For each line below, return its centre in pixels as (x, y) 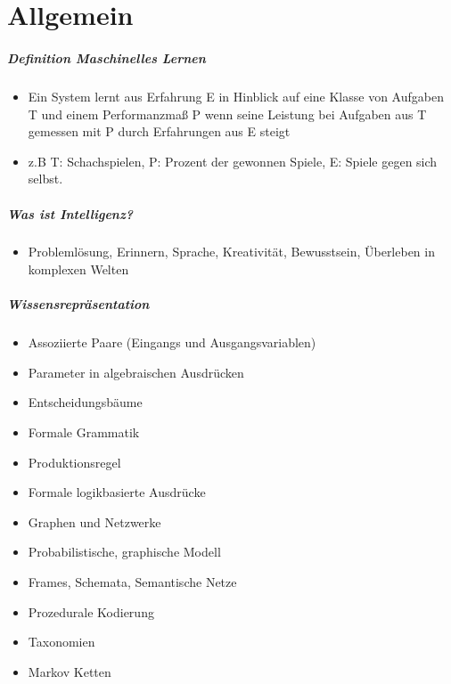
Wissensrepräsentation (78, 304)
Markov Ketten (70, 671)
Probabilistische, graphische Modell (124, 552)
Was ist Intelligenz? (70, 213)
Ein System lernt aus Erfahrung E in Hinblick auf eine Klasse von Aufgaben (236, 96)
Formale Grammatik (84, 432)
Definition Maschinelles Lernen (107, 57)
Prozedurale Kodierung (91, 611)
